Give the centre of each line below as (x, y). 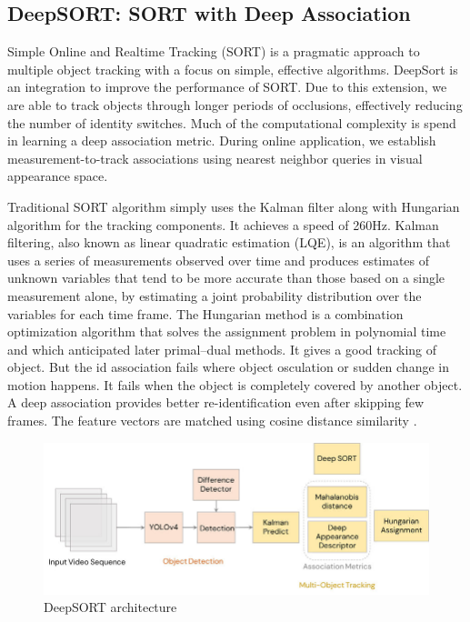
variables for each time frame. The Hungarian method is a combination (205, 313)
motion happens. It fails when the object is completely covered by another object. (235, 384)
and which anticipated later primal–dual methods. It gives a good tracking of (222, 349)
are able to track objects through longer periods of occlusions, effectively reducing (235, 104)
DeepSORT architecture (110, 607)
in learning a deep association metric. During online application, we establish (222, 140)
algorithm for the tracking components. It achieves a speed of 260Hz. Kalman (223, 224)
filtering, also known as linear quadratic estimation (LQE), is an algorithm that (229, 242)
